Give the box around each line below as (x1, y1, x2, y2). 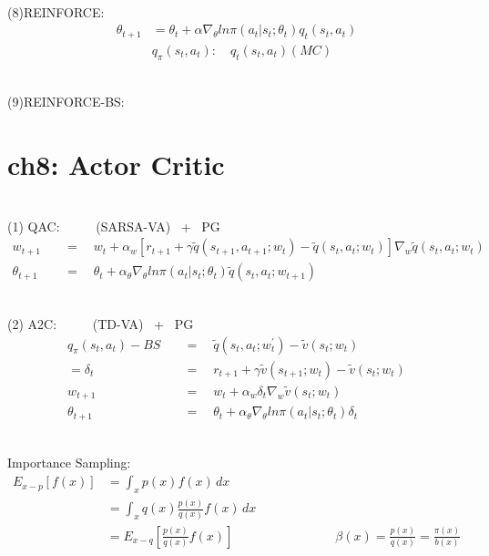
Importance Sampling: (7, 453, 131, 472)
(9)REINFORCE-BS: (7, 92, 125, 111)
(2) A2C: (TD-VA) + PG (7, 314, 194, 333)
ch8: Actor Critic (7, 146, 225, 183)
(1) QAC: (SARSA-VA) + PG (7, 216, 220, 235)
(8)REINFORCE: (7, 2, 105, 21)
